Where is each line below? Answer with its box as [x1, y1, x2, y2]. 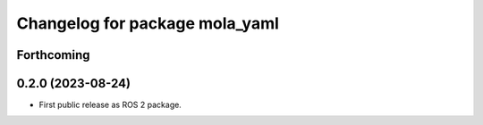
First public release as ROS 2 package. [38, 99, 182, 111]
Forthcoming [16, 47, 90, 62]
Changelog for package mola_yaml [16, 13, 279, 33]
